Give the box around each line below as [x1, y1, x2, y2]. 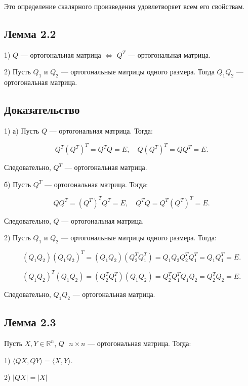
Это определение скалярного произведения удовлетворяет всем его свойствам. [4, 1, 245, 11]
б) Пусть [4, 179, 31, 189]
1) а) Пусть [4, 125, 39, 136]
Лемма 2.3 [4, 314, 56, 330]
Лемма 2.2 [4, 25, 56, 41]
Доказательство [4, 102, 80, 117]
